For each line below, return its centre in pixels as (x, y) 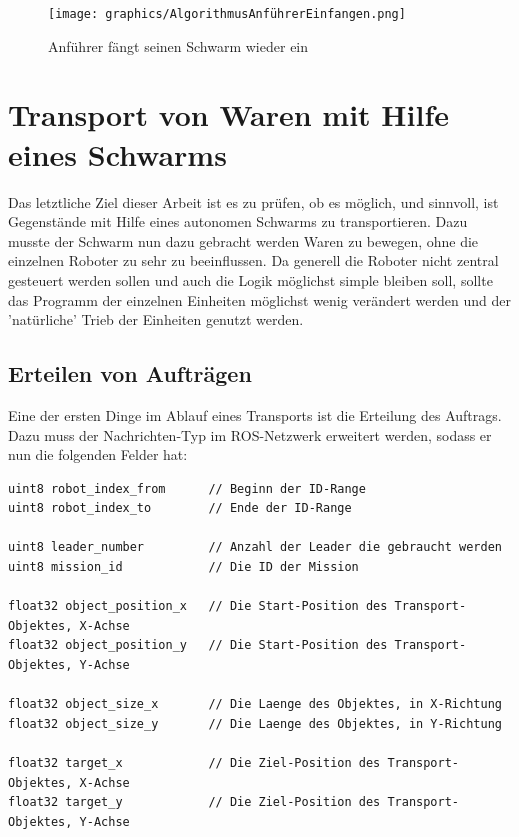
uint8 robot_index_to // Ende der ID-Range (180, 508)
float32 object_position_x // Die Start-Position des (198, 606)
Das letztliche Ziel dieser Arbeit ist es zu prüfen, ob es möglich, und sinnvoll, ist (253, 201)
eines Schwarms (117, 153)
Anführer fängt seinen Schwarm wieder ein (178, 45)
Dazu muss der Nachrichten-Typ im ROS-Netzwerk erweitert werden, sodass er (250, 434)
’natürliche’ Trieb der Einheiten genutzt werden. (156, 319)
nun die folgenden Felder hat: (98, 454)
